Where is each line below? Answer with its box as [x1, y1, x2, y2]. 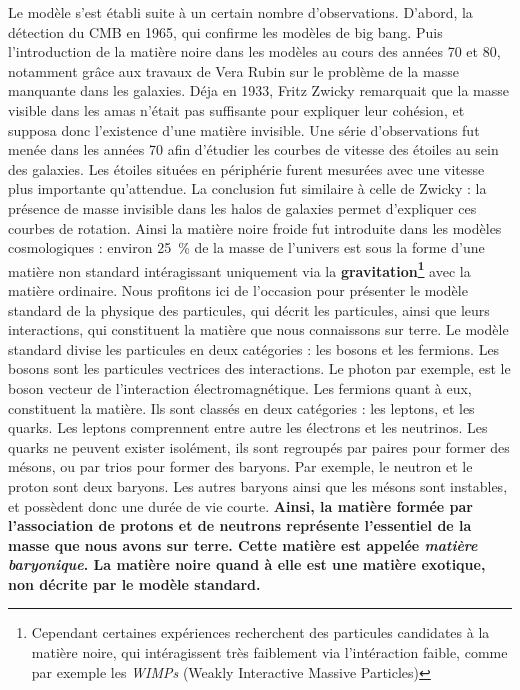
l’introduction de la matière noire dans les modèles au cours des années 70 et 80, [8, 41, 501, 62]
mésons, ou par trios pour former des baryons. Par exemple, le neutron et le [8, 456, 473, 477]
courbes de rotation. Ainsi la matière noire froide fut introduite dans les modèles [8, 217, 502, 238]
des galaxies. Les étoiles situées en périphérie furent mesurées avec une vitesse [8, 158, 485, 179]
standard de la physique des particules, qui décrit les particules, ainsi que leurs [8, 299, 490, 320]
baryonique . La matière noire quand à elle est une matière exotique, [8, 554, 486, 575]
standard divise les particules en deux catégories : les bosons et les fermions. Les [8, 338, 500, 359]
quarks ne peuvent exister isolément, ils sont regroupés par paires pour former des [8, 436, 510, 457]
